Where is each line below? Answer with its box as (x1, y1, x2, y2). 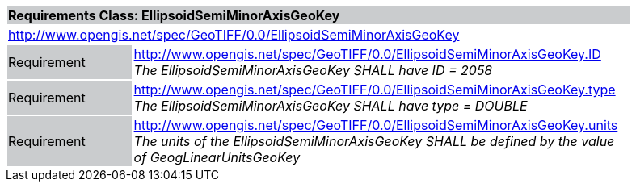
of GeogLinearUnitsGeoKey (133, 149, 301, 165)
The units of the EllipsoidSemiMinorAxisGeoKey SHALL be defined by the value (133, 133, 615, 149)
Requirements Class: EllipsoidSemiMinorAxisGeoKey (8, 7, 340, 23)
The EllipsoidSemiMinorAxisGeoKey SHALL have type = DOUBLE (133, 98, 528, 114)
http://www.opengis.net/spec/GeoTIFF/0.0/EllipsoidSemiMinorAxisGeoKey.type (133, 81, 616, 98)
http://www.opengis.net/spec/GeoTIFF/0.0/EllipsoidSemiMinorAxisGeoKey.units (133, 117, 618, 133)
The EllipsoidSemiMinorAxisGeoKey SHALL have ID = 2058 (133, 62, 493, 78)
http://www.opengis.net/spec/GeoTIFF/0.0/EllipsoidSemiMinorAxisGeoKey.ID (133, 46, 601, 62)
